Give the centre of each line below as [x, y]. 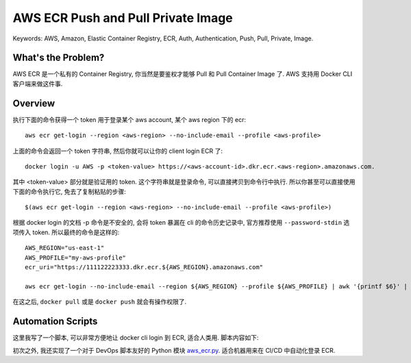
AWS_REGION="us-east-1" [65, 248]
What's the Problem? [59, 58]
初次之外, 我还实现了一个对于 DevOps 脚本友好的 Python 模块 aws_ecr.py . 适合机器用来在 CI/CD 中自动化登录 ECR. [174, 350]
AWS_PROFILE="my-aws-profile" [76, 258]
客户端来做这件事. [38, 84]
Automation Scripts [55, 322]
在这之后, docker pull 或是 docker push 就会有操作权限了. [100, 302]
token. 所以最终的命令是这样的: [76, 232]
